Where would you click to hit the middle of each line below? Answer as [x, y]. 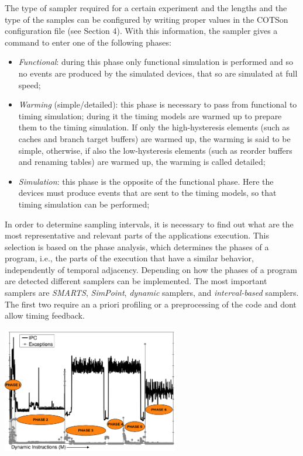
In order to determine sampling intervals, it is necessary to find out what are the [149, 224]
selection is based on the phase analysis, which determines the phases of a [137, 246]
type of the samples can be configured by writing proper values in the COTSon [147, 19]
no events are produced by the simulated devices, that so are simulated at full [158, 73]
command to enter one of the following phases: [88, 42]
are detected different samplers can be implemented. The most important [136, 281]
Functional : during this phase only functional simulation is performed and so [156, 62]
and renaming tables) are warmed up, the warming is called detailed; [142, 162]
